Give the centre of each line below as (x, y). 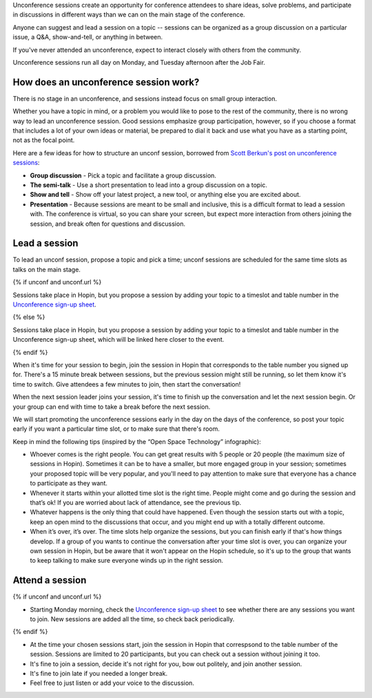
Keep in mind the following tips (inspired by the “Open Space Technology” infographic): (137, 441)
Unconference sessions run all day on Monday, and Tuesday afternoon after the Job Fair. (139, 62)
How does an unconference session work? (106, 82)
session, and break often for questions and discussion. (108, 224)
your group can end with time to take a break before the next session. (112, 407)
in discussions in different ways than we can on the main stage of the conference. (129, 14)
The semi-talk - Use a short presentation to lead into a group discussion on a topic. (149, 185)
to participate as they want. (69, 483)
